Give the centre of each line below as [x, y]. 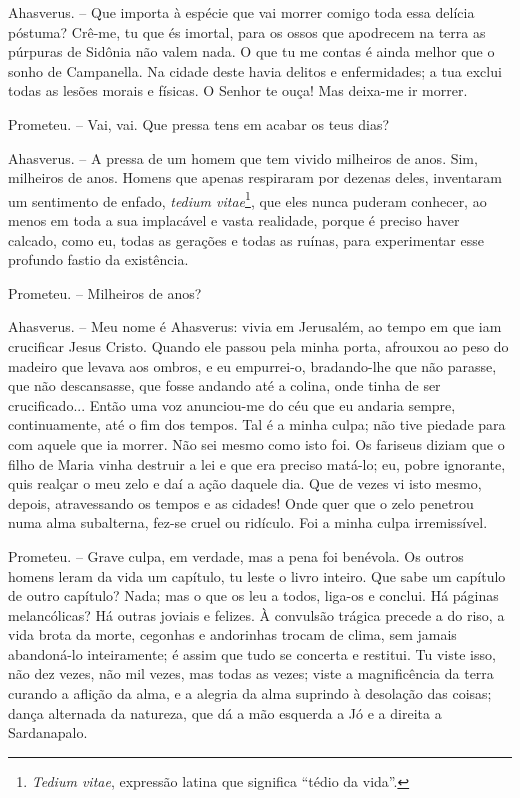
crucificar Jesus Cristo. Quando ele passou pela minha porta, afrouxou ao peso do [258, 345]
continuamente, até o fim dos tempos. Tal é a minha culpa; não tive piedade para [257, 424]
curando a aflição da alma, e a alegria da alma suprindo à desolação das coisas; [250, 693]
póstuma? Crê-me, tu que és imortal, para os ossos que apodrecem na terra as [247, 31]
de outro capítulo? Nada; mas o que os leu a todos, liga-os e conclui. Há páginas [253, 595]
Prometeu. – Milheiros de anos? [105, 292]
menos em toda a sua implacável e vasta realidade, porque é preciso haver [234, 220]
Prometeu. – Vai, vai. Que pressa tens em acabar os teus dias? [199, 123]
